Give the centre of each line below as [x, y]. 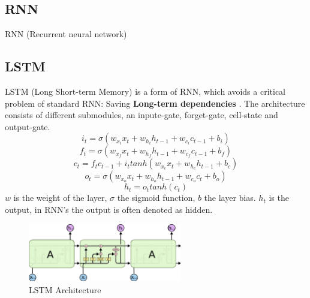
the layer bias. [230, 198]
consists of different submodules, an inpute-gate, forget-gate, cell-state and [142, 115]
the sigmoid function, [156, 198]
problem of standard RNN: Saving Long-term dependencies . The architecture [155, 103]
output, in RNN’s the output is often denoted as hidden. [109, 209]
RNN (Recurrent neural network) [66, 34]
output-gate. [28, 126]
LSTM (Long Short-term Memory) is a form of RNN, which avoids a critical [145, 91]
